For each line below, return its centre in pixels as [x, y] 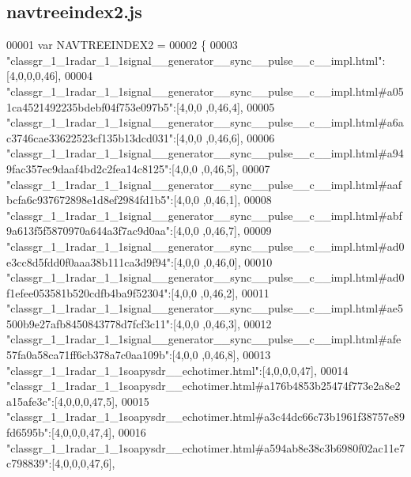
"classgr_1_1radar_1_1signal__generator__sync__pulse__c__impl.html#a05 [205, 91]
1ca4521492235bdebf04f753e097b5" [90, 106]
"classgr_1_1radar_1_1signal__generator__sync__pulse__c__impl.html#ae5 [205, 308]
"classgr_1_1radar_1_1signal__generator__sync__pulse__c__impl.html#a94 [205, 153]
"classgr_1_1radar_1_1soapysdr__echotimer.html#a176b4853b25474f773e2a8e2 [204, 386]
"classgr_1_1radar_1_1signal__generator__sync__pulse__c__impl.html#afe [204, 339]
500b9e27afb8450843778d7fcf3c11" [89, 323]
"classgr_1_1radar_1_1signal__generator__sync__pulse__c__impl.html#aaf [204, 184]
